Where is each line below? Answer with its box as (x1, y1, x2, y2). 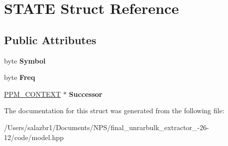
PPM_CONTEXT (4, 88, 61, 99)
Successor (69, 88, 103, 99)
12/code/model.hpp (4, 132, 64, 142)
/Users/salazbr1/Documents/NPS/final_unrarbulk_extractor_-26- (4, 122, 209, 132)
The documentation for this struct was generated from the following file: (4, 105, 225, 116)
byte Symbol (4, 55, 46, 66)
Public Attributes (4, 32, 97, 47)
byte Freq (4, 72, 35, 82)
